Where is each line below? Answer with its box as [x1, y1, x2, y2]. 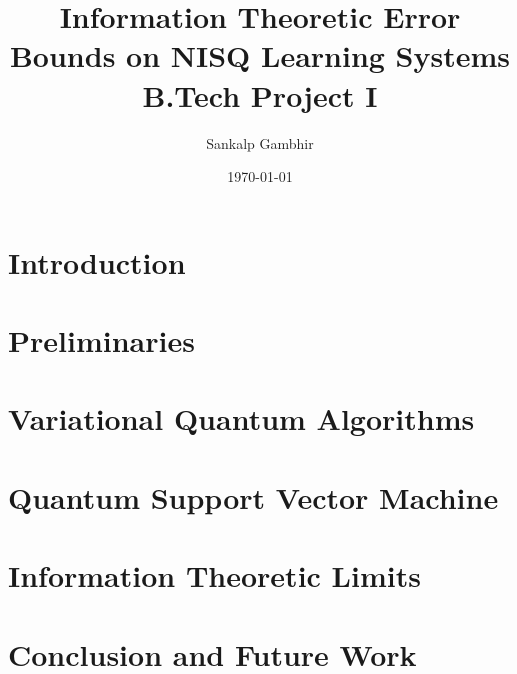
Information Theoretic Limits [8, 555, 421, 596]
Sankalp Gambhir [206, 132, 314, 153]
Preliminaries [8, 320, 195, 361]
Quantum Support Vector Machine [8, 476, 499, 517]
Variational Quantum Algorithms [8, 398, 475, 439]
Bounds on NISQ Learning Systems [9, 35, 511, 76]
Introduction [8, 241, 186, 282]
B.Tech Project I [142, 74, 378, 115]
